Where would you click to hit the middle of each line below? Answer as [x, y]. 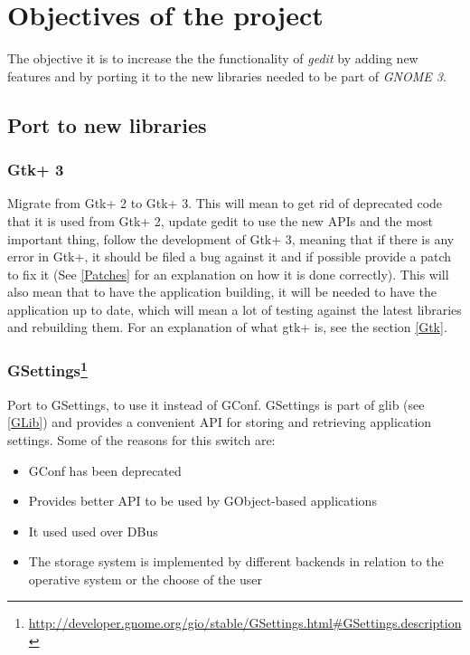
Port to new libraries [107, 124]
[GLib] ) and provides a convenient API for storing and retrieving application [220, 422]
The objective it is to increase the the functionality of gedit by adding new [213, 58]
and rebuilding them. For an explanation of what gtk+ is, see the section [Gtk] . [227, 327]
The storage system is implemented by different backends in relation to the [236, 561]
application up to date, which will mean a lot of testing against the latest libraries [235, 309]
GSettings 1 [47, 369]
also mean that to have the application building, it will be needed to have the [222, 292]
